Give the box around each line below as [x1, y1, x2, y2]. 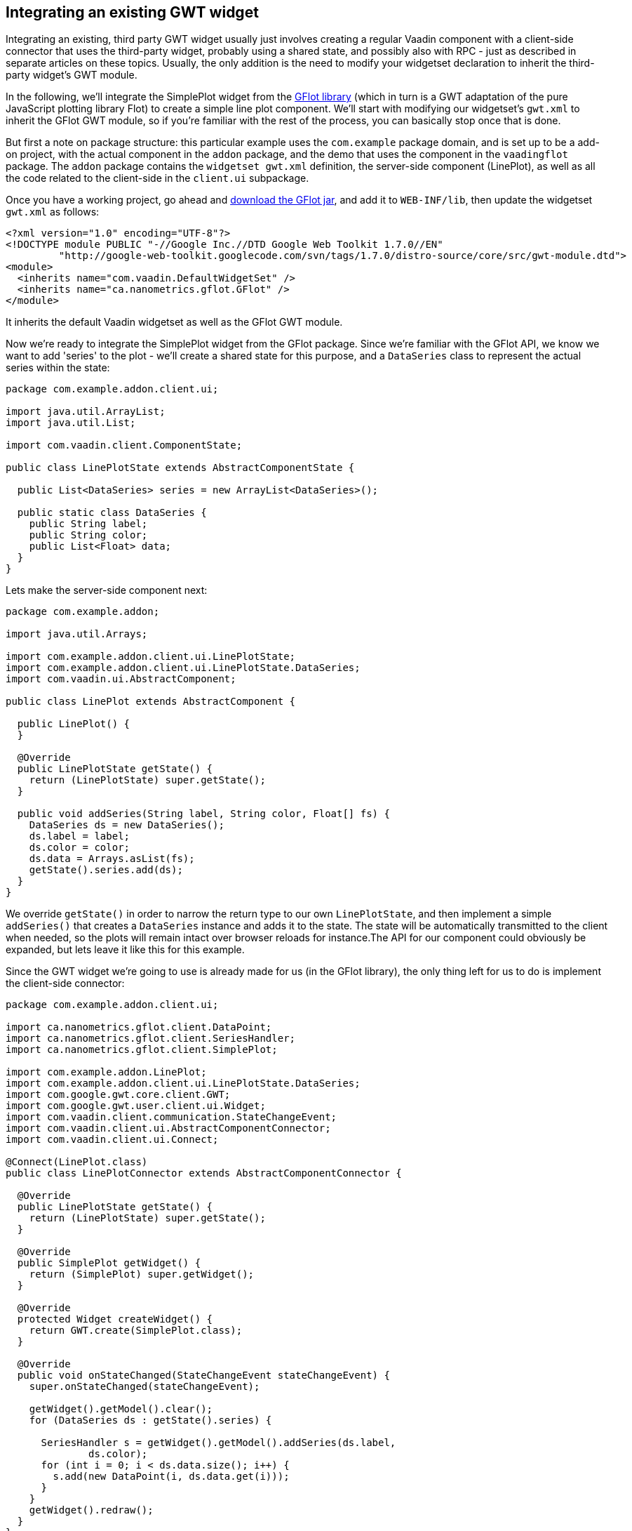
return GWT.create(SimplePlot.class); [29, 1325, 243, 1337]
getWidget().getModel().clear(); [29, 1403, 213, 1415]
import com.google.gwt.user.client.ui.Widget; [6, 1100, 266, 1112]
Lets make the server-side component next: [6, 584, 208, 597]
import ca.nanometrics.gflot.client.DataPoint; [6, 1021, 272, 1033]
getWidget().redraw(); [29, 1504, 154, 1516]
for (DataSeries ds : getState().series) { [29, 1414, 272, 1426]
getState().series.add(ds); [29, 864, 183, 876]
